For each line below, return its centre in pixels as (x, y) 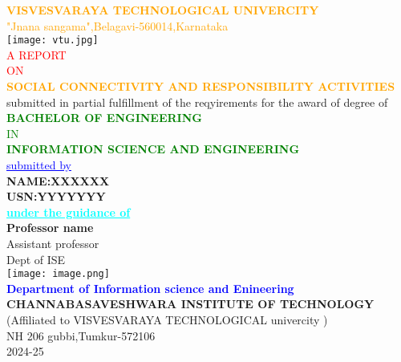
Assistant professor (53, 243)
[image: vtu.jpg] (53, 41)
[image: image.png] (58, 274)
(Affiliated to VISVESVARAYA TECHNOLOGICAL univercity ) (167, 319)
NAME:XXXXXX (58, 180)
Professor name (50, 228)
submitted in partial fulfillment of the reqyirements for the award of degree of (197, 102)
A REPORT (36, 54)
